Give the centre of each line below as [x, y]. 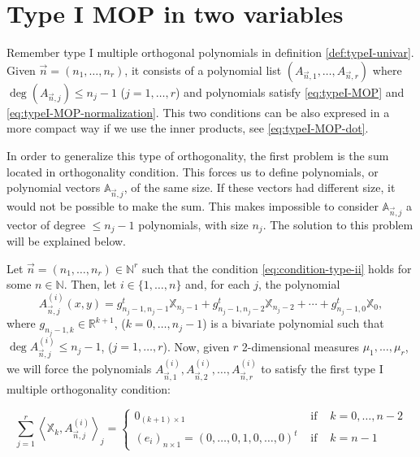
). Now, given [196, 346]
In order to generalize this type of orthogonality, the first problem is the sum [198, 155]
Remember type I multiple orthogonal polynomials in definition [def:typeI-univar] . [210, 52]
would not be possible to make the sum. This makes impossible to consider [193, 205]
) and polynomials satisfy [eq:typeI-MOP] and [290, 91]
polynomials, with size [193, 224]
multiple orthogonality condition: [89, 389]
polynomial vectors [54, 187]
